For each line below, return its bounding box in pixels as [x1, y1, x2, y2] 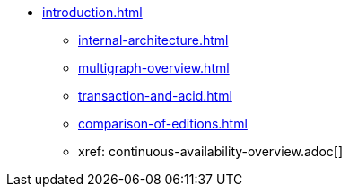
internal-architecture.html [78, 32, 229, 48]
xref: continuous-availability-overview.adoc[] [78, 144, 344, 159]
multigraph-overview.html [78, 60, 230, 75]
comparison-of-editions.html [78, 116, 248, 131]
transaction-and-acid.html [78, 88, 232, 103]
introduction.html [42, 4, 143, 20]
